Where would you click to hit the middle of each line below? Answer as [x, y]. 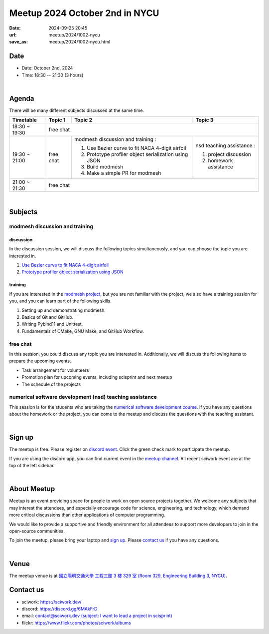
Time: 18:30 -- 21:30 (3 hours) [53, 75]
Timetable [25, 120]
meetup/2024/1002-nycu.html [79, 42]
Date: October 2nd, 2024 [47, 68]
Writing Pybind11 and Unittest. [52, 324]
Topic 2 [83, 120]
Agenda [22, 98]
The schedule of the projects [51, 384]
